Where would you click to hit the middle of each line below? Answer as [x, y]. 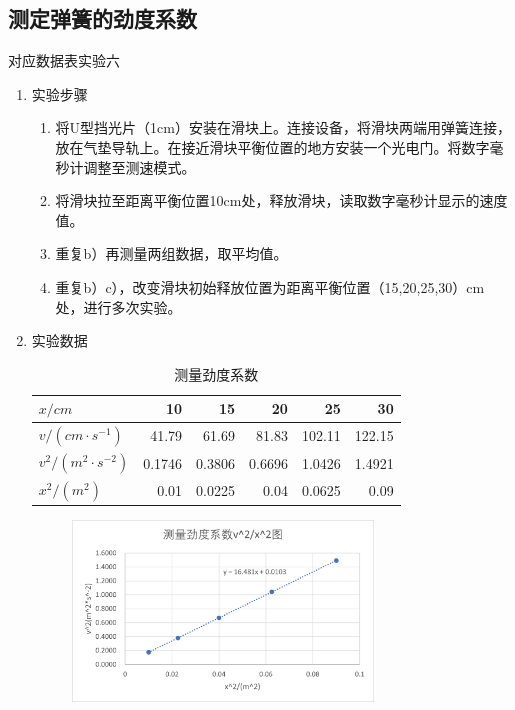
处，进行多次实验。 [118, 306]
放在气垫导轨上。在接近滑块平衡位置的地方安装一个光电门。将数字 [272, 146]
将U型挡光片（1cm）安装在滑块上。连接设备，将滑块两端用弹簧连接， [283, 127]
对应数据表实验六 [64, 60]
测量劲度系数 [216, 373]
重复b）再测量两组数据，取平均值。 [171, 253]
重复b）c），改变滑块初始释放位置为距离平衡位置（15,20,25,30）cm [270, 286]
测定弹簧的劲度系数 [102, 18]
